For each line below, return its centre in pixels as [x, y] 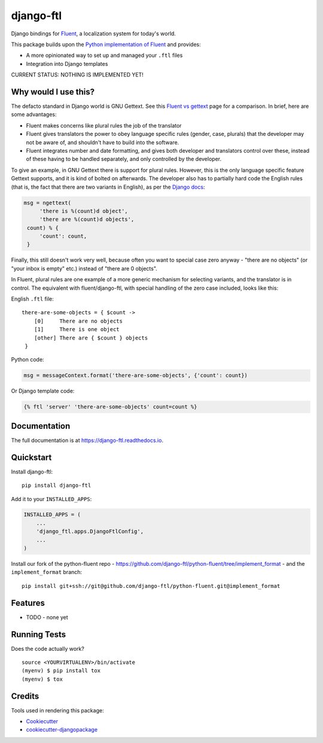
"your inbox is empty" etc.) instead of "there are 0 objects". [84, 268]
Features [28, 603]
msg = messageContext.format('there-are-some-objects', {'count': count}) [136, 375]
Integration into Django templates [67, 63]
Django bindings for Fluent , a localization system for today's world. [94, 34]
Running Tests [38, 634]
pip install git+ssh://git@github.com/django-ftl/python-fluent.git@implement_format [151, 586]
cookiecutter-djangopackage [62, 730]
